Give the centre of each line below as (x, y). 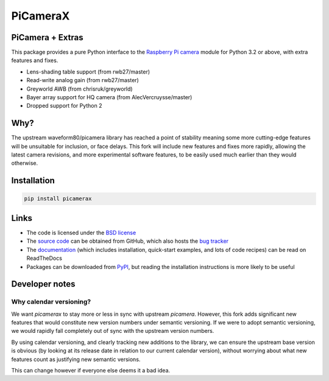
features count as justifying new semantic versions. (76, 359)
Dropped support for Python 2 (64, 106)
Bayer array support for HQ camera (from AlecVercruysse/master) (109, 97)
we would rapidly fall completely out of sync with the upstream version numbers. (113, 331)
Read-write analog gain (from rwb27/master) (83, 80)
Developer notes (43, 284)
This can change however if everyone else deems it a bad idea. (91, 371)
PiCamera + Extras (47, 37)
